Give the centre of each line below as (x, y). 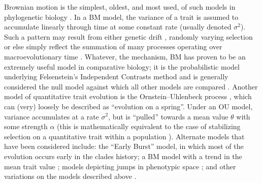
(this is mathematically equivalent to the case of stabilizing (149, 126)
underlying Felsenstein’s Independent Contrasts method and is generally (116, 77)
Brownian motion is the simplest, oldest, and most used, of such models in (120, 7)
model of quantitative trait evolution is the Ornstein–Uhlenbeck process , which (128, 96)
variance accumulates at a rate (52, 116)
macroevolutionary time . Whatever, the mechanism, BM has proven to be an (125, 56)
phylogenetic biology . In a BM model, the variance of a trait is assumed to (121, 17)
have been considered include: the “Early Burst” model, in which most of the (124, 146)
